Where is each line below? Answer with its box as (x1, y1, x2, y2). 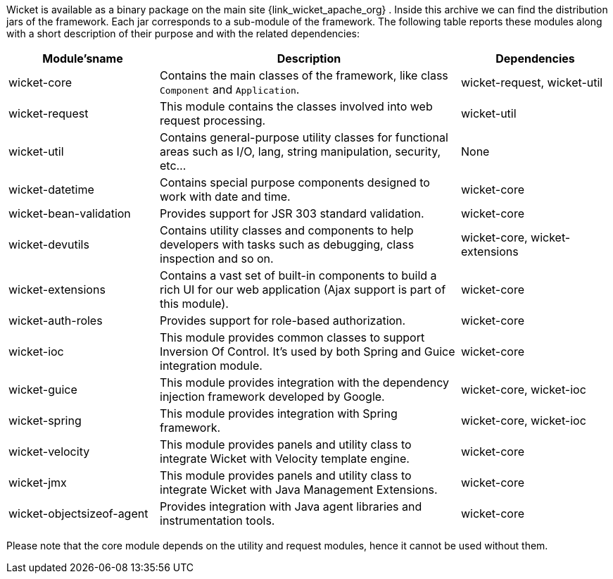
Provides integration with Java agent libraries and (160, 499, 422, 513)
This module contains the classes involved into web (160, 99, 433, 113)
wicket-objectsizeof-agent (8, 506, 148, 521)
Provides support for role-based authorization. (160, 313, 406, 328)
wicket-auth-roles (8, 313, 103, 328)
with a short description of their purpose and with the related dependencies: (6, 27, 360, 39)
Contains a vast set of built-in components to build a (160, 268, 437, 282)
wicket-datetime (8, 182, 94, 197)
